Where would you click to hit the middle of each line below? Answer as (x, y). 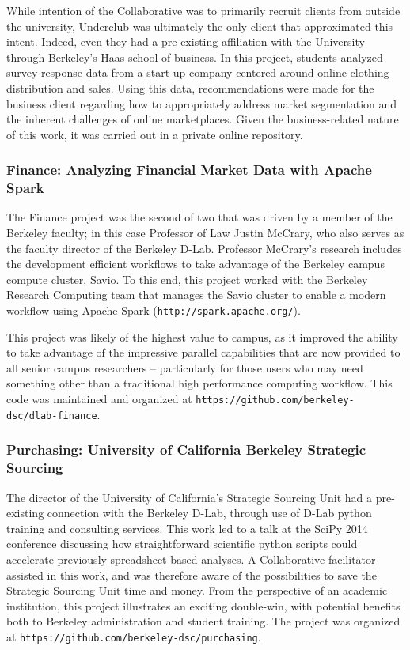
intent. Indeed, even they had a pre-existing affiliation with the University (186, 42)
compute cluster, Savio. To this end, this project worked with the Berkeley (187, 279)
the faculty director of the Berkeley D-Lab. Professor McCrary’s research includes (204, 248)
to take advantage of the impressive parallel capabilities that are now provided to (203, 352)
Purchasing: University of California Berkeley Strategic (186, 450)
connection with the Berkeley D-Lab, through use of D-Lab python (209, 513)
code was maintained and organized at (99, 399)
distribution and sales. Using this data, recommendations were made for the (190, 87)
